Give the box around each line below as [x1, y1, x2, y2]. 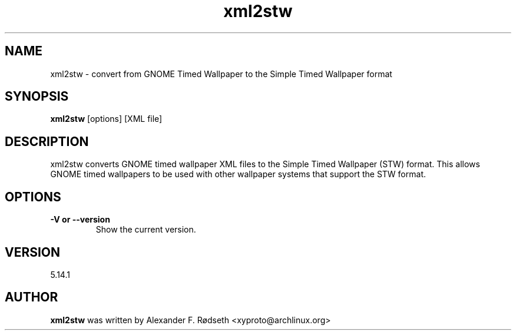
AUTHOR [5, 290, 58, 305]
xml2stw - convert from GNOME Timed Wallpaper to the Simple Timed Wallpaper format [50, 68, 392, 79]
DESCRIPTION [5, 134, 89, 149]
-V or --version [50, 214, 110, 225]
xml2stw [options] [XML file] [50, 114, 163, 124]
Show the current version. [95, 224, 196, 235]
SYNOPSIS [5, 89, 69, 104]
